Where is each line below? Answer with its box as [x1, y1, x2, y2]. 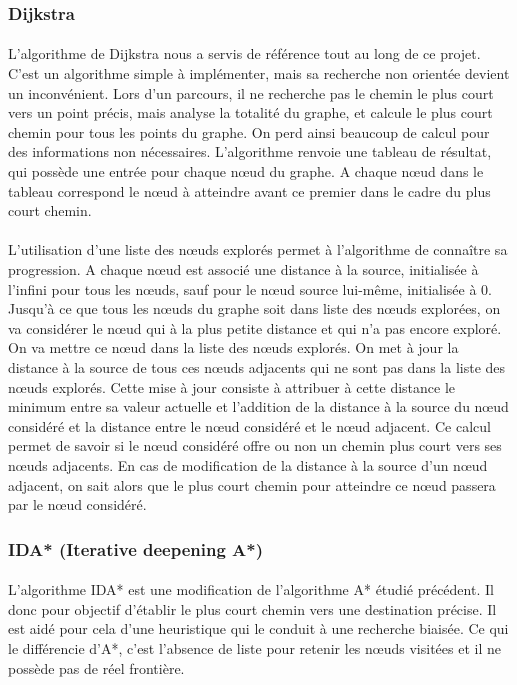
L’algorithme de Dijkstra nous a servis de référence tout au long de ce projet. [8, 43, 481, 64]
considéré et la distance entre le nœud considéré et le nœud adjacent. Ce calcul [8, 415, 491, 436]
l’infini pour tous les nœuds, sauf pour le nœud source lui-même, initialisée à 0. [8, 278, 493, 299]
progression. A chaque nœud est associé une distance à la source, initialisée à [8, 258, 479, 279]
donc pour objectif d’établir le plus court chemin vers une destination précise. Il [8, 598, 497, 619]
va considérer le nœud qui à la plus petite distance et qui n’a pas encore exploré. [8, 317, 502, 338]
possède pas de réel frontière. [8, 657, 185, 678]
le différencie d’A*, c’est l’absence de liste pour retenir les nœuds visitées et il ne [8, 637, 501, 658]
